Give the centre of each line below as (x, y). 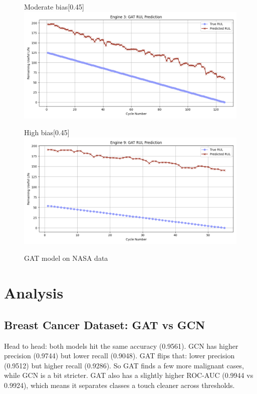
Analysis (34, 293)
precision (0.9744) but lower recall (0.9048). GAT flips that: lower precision (119, 356)
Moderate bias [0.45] (54, 7)
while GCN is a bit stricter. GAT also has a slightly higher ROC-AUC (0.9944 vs (129, 375)
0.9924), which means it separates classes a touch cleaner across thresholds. (119, 385)
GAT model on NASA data (66, 258)
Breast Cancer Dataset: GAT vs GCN (105, 324)
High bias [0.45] (47, 132)
